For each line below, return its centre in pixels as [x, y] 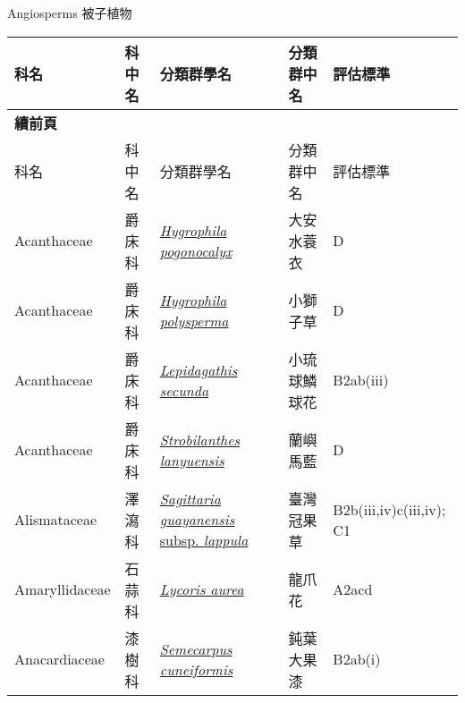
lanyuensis [192, 460]
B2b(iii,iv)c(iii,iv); [389, 509]
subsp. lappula [204, 540]
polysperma [194, 320]
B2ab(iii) [361, 380]
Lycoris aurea [202, 589]
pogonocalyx [196, 250]
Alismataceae [56, 520]
